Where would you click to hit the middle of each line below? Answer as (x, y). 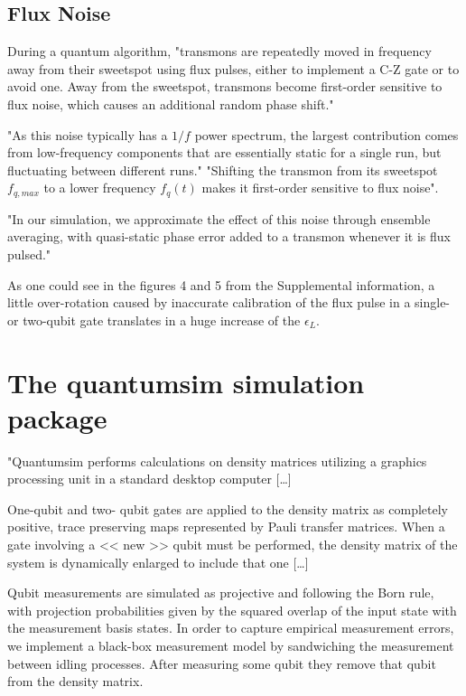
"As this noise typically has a (88, 134)
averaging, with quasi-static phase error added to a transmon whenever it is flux (229, 236)
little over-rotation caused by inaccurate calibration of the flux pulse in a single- (229, 302)
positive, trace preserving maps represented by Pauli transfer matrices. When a (226, 527)
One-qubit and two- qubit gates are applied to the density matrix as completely (228, 508)
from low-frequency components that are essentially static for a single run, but (224, 152)
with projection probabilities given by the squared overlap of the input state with (232, 610)
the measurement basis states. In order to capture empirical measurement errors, (231, 628)
